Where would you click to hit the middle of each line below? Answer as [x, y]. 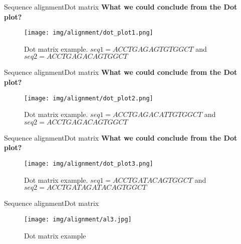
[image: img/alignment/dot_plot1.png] [89, 33]
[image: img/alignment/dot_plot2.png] [89, 98]
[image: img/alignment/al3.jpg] [78, 219]
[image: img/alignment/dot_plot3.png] [89, 164]
